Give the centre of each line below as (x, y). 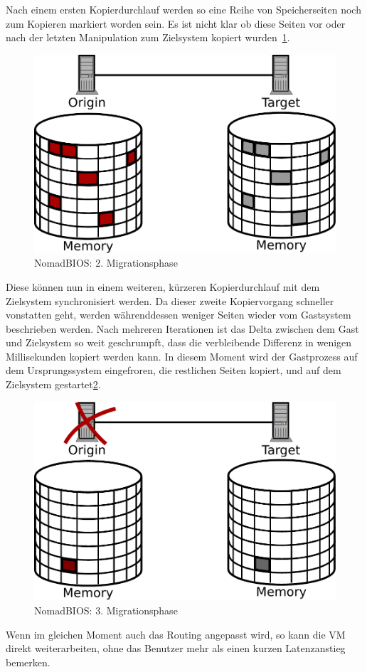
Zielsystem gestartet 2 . (53, 384)
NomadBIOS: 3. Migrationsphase (106, 610)
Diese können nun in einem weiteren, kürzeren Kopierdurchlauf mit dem (163, 286)
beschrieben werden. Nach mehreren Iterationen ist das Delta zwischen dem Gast (182, 328)
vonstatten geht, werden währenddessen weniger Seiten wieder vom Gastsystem (179, 315)
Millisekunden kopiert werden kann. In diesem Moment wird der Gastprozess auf (182, 356)
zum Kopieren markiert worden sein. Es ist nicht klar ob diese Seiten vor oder (176, 23)
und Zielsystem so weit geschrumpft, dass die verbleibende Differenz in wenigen (179, 342)
